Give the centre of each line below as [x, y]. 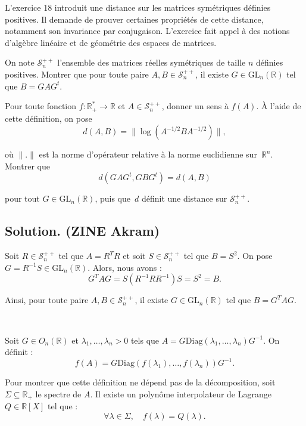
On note [20, 62]
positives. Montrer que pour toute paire [77, 74]
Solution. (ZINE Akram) [82, 231]
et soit [134, 256]
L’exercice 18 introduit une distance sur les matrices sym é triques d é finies [138, 7]
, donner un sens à [195, 106]
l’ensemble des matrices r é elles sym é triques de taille [152, 62]
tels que [145, 340]
